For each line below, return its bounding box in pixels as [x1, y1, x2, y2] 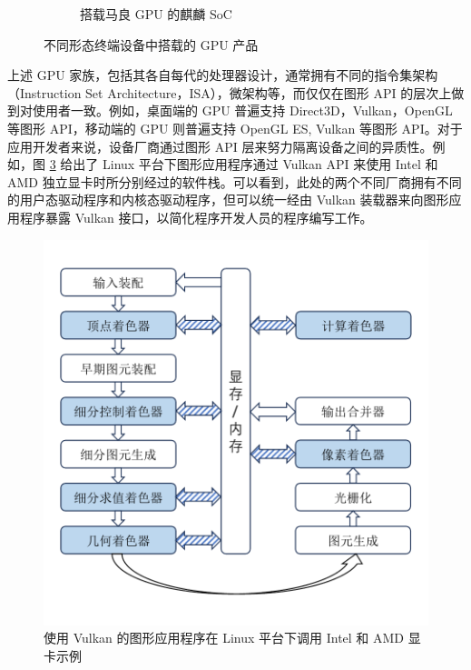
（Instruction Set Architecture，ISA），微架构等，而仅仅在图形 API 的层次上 [7, 83, 452, 102]
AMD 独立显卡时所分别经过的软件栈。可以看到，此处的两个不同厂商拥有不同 [7, 172, 462, 191]
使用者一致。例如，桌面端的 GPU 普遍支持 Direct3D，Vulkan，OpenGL [32, 101, 453, 120]
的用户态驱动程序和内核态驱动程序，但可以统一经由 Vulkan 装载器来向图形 [7, 190, 449, 209]
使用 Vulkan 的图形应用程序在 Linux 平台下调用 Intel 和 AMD [44, 628, 405, 647]
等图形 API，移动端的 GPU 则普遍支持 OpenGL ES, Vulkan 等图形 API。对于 [7, 118, 463, 137]
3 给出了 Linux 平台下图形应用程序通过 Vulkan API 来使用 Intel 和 [49, 155, 438, 174]
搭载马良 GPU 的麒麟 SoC [80, 5, 232, 23]
